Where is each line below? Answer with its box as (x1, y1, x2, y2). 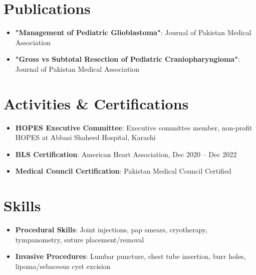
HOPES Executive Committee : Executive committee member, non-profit (15, 122, 252, 132)
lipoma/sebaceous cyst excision (15, 260, 111, 271)
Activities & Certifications (4, 93, 189, 113)
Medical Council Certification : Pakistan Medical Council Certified (15, 166, 231, 176)
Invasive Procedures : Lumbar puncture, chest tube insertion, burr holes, (15, 251, 246, 261)
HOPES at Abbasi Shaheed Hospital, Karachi (15, 132, 156, 143)
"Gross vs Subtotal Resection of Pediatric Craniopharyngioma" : (15, 54, 240, 64)
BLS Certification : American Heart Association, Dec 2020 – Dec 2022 (15, 149, 237, 159)
